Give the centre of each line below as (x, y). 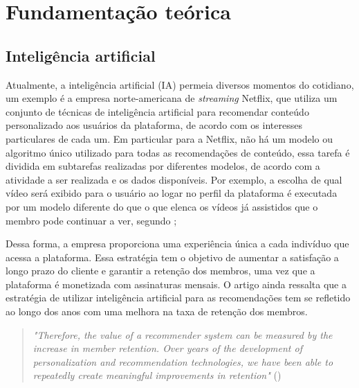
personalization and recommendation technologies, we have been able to (183, 361)
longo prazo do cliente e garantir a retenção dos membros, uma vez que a (160, 271)
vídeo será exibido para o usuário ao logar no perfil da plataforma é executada (172, 193)
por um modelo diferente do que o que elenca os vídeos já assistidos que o (162, 206)
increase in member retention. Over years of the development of (167, 348)
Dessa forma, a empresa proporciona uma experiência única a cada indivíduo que (177, 244)
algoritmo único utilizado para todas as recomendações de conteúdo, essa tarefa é (178, 152)
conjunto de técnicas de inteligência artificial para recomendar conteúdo (157, 111)
